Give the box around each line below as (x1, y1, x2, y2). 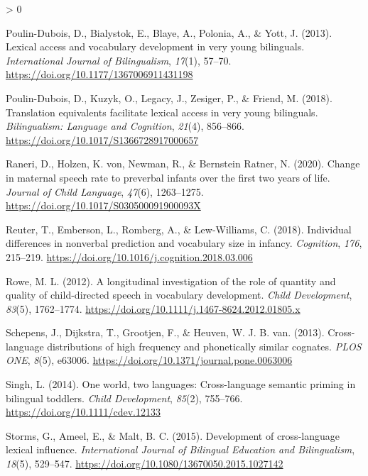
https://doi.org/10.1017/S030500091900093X (6, 198, 201, 213)
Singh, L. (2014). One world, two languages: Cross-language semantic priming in (6, 377, 356, 392)
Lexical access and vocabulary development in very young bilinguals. (6, 39, 305, 54)
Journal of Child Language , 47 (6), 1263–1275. (6, 184, 204, 199)
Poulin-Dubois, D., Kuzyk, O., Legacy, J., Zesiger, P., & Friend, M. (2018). (6, 90, 332, 105)
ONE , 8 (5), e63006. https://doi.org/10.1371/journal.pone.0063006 (6, 353, 293, 367)
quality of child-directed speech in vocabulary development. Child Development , (6, 287, 352, 302)
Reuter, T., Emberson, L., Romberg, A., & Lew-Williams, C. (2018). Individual (6, 221, 352, 236)
